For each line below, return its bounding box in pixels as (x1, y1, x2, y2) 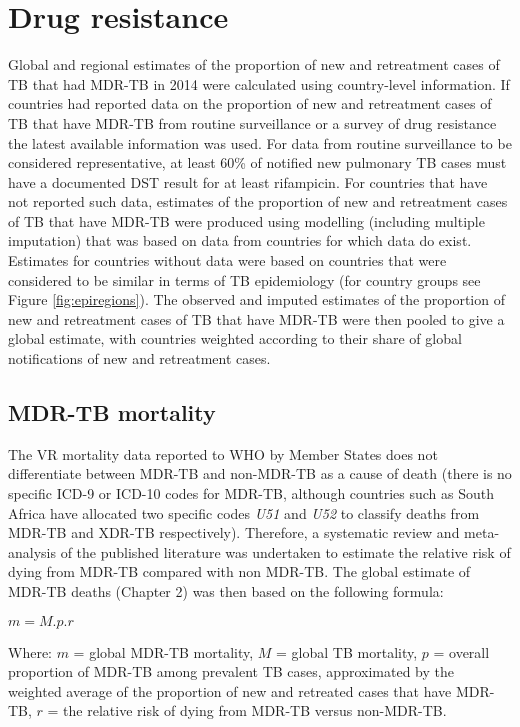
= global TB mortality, (276, 641, 418, 662)
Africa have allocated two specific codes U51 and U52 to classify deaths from (8, 502, 480, 523)
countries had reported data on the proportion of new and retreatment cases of (8, 93, 492, 114)
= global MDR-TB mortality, (73, 641, 254, 662)
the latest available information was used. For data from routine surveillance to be (8, 132, 512, 153)
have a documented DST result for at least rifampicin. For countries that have (8, 171, 488, 192)
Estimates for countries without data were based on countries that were (8, 250, 447, 271)
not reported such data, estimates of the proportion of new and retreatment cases (8, 191, 508, 212)
